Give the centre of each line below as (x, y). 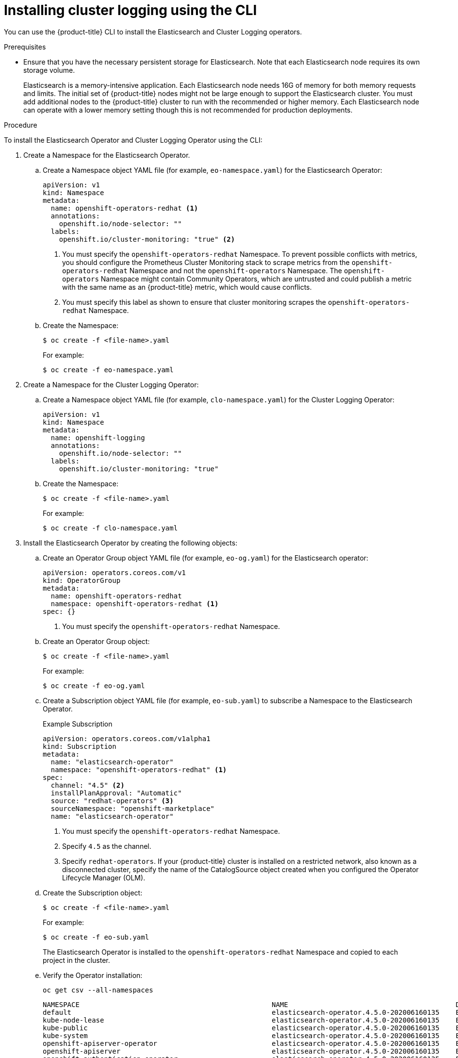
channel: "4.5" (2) (88, 785)
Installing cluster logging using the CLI (131, 10)
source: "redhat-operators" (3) (112, 801)
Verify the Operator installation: (93, 975)
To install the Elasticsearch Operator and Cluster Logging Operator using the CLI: (133, 140)
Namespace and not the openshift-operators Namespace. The (236, 270)
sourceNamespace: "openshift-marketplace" (133, 808)
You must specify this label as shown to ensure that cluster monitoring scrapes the (194, 302)
